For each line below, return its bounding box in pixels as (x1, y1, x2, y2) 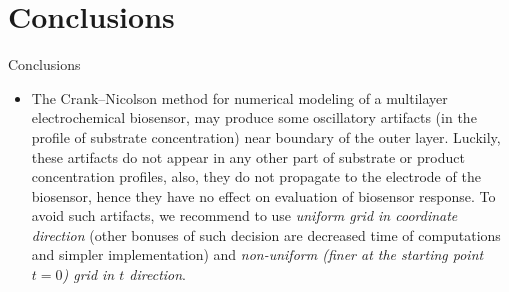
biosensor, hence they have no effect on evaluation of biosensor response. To (31, 185, 496, 206)
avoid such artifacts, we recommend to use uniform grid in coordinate (31, 205, 458, 226)
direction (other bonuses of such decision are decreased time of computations (31, 224, 501, 245)
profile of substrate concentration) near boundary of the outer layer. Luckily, (31, 126, 501, 147)
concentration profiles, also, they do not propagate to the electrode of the (31, 166, 481, 187)
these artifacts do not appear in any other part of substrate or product (31, 146, 465, 167)
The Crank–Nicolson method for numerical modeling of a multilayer (31, 87, 448, 108)
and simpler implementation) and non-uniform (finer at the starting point (31, 244, 484, 265)
